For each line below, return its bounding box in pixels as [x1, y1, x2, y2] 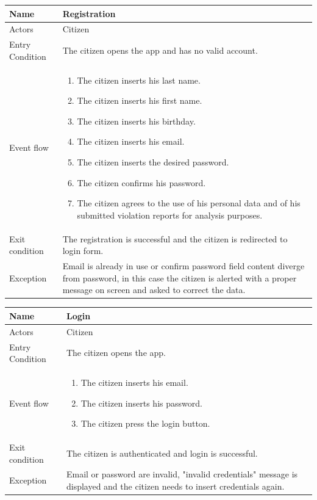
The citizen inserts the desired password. [77, 156, 229, 168]
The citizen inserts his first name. [77, 94, 202, 107]
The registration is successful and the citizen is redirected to [62, 232, 288, 245]
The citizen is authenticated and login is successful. [66, 446, 258, 459]
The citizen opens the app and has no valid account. [62, 43, 258, 56]
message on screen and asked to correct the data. [62, 283, 246, 296]
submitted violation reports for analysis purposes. [77, 208, 263, 221]
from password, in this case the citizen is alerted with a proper [62, 271, 297, 284]
